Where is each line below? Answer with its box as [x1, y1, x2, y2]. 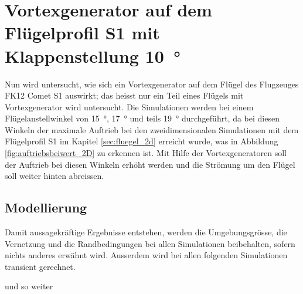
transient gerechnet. [5, 260, 76, 272]
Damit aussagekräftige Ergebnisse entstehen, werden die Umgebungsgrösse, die [5, 226, 287, 238]
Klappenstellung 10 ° [5, 43, 181, 67]
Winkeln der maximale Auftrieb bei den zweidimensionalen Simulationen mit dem [5, 123, 299, 136]
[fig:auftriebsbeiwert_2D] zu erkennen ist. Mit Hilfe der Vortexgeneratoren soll [5, 147, 287, 159]
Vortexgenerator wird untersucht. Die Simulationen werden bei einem [5, 100, 254, 113]
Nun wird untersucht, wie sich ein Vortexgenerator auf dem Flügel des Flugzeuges [5, 77, 299, 90]
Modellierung [5, 198, 87, 217]
